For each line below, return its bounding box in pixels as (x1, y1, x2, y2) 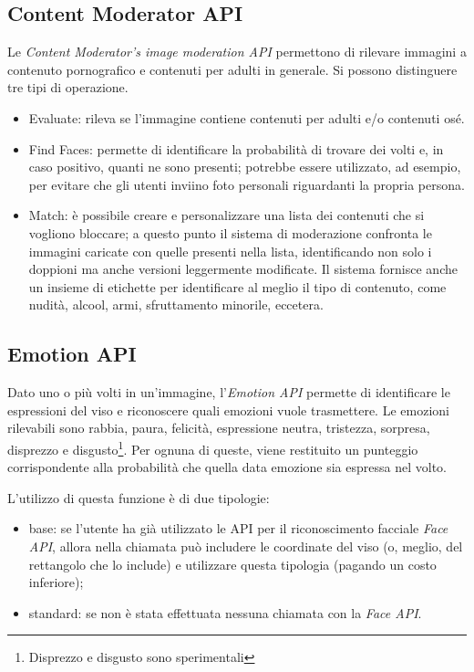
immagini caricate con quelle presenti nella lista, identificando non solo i (28, 241, 432, 260)
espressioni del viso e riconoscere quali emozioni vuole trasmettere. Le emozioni (7, 400, 449, 419)
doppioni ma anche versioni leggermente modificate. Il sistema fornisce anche (28, 259, 458, 278)
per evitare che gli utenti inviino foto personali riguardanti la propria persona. (28, 174, 465, 194)
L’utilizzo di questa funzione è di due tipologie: (7, 488, 270, 507)
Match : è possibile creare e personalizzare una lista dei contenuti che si (28, 205, 425, 225)
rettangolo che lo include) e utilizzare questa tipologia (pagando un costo (28, 554, 437, 573)
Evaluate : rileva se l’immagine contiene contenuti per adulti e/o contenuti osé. (28, 108, 465, 127)
